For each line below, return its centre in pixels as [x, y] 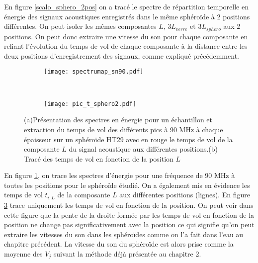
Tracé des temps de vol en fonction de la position [99, 158]
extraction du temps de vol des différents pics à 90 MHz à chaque [124, 129]
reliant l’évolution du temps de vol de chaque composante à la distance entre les [126, 46]
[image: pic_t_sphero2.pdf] [90, 104]
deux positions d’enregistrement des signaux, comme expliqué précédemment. [122, 55]
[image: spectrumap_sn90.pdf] [94, 72]
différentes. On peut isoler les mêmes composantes [80, 26]
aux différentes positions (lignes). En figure [185, 195]
